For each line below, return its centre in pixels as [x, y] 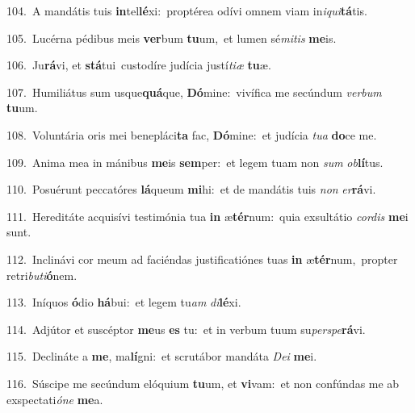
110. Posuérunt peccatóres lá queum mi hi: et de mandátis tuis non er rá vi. [191, 189]
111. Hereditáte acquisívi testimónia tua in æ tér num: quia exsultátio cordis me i [207, 216]
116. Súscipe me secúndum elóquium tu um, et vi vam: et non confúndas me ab [203, 383]
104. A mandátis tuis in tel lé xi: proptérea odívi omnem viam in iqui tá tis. [187, 10]
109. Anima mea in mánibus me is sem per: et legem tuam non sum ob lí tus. [195, 162]
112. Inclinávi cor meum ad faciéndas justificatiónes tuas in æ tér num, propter [202, 259]
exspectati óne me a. [55, 399]
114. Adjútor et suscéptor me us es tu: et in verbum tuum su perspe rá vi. [186, 329]
